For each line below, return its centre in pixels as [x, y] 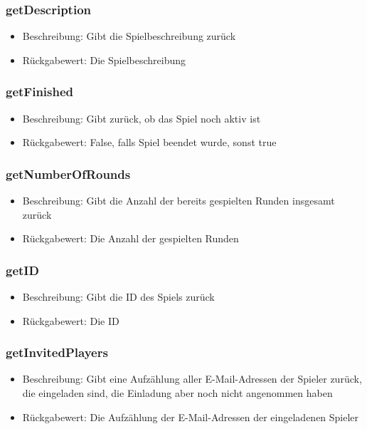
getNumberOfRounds [68, 174]
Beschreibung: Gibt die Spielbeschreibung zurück [129, 36]
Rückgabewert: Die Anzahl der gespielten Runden [131, 238]
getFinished [40, 92]
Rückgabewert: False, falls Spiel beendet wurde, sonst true [149, 142]
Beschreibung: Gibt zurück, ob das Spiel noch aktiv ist [142, 118]
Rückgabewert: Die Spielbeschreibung [104, 60]
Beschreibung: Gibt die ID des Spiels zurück [118, 297]
